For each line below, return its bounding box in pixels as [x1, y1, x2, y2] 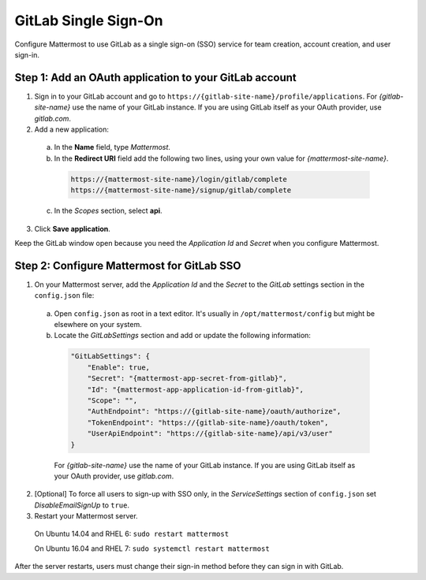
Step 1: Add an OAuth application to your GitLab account [14, 71, 297, 84]
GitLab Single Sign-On [14, 12, 163, 29]
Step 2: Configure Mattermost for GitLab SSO [14, 258, 241, 272]
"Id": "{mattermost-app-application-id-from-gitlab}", [87, 385, 304, 394]
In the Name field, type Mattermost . [54, 143, 171, 152]
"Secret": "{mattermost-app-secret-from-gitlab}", [87, 374, 287, 383]
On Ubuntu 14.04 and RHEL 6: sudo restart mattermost [34, 529, 229, 539]
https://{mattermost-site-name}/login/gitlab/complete [70, 174, 287, 184]
